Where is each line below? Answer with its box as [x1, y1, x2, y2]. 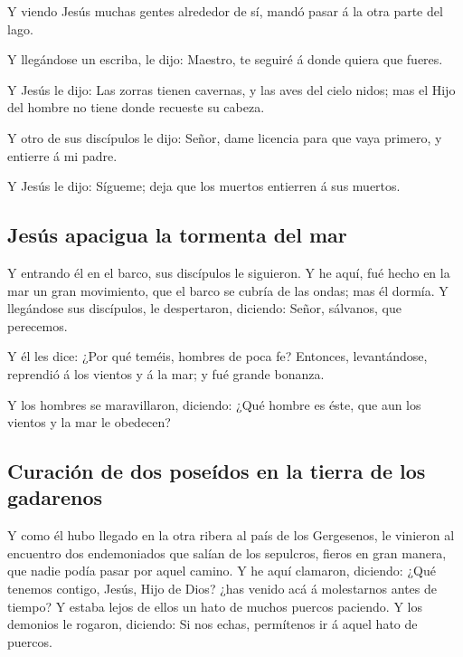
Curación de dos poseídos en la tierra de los [7, 457, 426, 485]
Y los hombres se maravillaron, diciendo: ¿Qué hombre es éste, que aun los [7, 395, 421, 414]
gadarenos [7, 483, 103, 511]
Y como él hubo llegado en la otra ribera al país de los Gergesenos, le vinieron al [7, 526, 455, 545]
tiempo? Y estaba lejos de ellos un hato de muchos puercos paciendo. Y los [7, 596, 422, 615]
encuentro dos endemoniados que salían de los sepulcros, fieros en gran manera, [7, 543, 447, 562]
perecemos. [7, 316, 68, 335]
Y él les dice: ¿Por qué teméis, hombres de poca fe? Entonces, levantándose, [7, 347, 428, 366]
